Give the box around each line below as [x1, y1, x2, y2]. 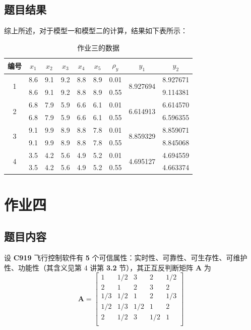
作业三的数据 [77, 42, 120, 52]
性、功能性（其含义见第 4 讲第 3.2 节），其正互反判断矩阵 [4, 262, 194, 272]
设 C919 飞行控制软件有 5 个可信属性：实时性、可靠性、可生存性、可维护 [4, 252, 247, 263]
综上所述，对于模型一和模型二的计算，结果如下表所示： [4, 25, 187, 36]
